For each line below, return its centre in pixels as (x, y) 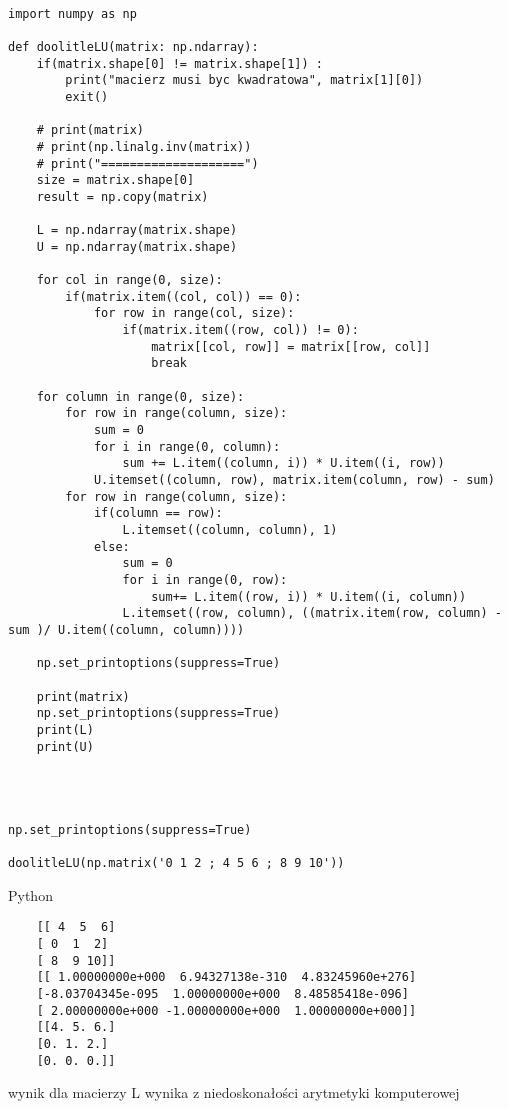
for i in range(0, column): (187, 446)
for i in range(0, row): (205, 579)
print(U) (65, 746)
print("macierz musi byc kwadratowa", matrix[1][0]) (244, 80)
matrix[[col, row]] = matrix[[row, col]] (291, 346)
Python (30, 894)
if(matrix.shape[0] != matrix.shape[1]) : (179, 63)
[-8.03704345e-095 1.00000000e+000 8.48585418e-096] (222, 994)
